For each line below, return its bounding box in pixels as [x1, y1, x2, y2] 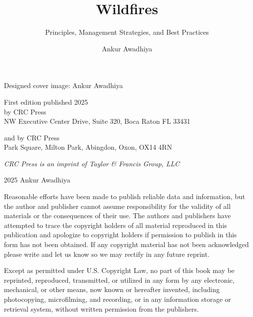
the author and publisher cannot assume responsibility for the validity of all [4, 201, 231, 211]
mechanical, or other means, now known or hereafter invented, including [4, 284, 220, 294]
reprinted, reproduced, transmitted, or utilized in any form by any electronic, [4, 274, 235, 285]
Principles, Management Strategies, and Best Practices [45, 27, 209, 37]
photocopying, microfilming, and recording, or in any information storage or [4, 294, 231, 304]
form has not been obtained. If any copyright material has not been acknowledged [4, 239, 249, 249]
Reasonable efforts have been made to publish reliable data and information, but [4, 191, 245, 202]
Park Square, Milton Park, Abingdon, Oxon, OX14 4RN [4, 142, 172, 152]
